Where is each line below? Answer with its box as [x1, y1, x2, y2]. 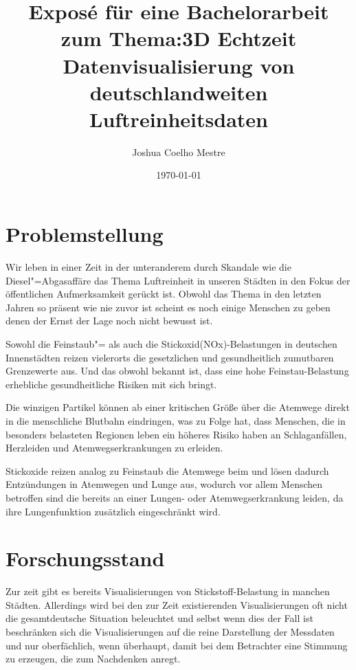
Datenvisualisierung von [63, 51, 295, 79]
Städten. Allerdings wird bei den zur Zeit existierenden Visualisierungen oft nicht [5, 597, 348, 612]
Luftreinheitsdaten [89, 104, 268, 133]
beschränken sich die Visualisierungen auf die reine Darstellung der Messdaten [5, 625, 335, 638]
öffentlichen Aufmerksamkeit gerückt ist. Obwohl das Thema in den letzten [5, 287, 322, 301]
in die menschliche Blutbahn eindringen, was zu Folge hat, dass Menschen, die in [5, 413, 346, 427]
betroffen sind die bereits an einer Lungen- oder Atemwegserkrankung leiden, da [5, 490, 344, 504]
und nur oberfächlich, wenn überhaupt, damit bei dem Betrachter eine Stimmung [5, 638, 348, 652]
